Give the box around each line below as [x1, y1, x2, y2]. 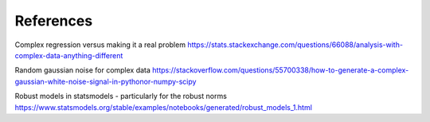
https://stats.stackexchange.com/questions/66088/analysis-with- [187, 40, 404, 49]
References [14, 12, 93, 30]
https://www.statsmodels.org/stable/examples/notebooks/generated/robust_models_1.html [14, 102, 312, 112]
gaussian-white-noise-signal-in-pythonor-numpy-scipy [14, 77, 197, 86]
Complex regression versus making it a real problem [14, 40, 186, 49]
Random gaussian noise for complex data [14, 65, 151, 75]
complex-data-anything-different [14, 50, 123, 60]
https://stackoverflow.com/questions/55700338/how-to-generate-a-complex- [152, 65, 409, 75]
